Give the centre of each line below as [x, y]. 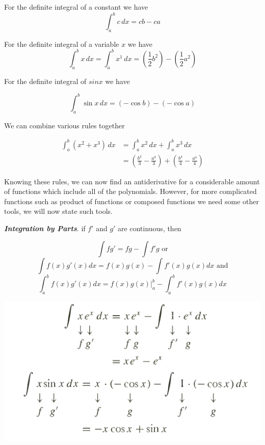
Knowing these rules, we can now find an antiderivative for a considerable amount [132, 181]
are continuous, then [150, 228]
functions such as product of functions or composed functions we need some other [131, 201]
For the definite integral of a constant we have [76, 7]
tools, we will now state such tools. [58, 211]
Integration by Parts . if [45, 228]
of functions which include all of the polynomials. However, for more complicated [130, 191]
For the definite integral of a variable [62, 44]
